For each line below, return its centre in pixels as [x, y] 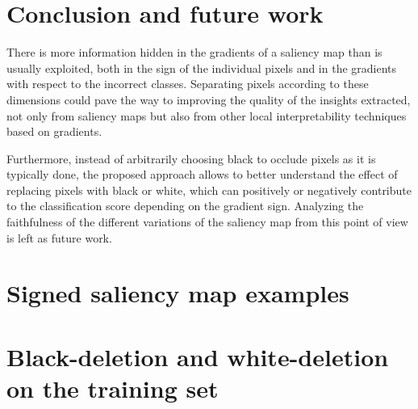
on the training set [113, 388]
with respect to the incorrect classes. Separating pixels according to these [188, 84]
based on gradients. [54, 131]
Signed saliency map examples [178, 293]
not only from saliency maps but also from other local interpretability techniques [207, 115]
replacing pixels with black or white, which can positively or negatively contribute [209, 190]
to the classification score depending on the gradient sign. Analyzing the [185, 206]
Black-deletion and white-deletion [198, 356]
